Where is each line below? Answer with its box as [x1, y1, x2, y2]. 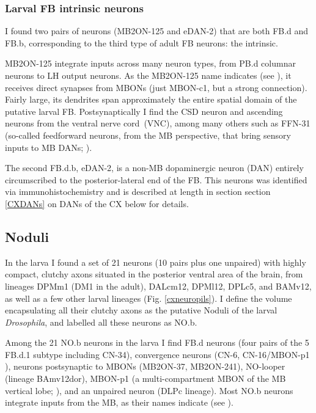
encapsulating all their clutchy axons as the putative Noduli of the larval [5, 304, 277, 316]
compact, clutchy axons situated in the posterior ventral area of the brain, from [5, 268, 303, 280]
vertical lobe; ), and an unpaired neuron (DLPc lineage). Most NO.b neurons [5, 384, 293, 397]
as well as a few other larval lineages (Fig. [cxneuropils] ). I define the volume [5, 291, 292, 304]
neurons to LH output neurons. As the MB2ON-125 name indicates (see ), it [5, 69, 292, 81]
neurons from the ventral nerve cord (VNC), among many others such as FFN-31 [5, 117, 310, 130]
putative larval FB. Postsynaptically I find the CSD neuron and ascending [5, 104, 283, 117]
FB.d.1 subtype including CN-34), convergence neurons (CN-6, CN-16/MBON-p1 [5, 348, 310, 360]
